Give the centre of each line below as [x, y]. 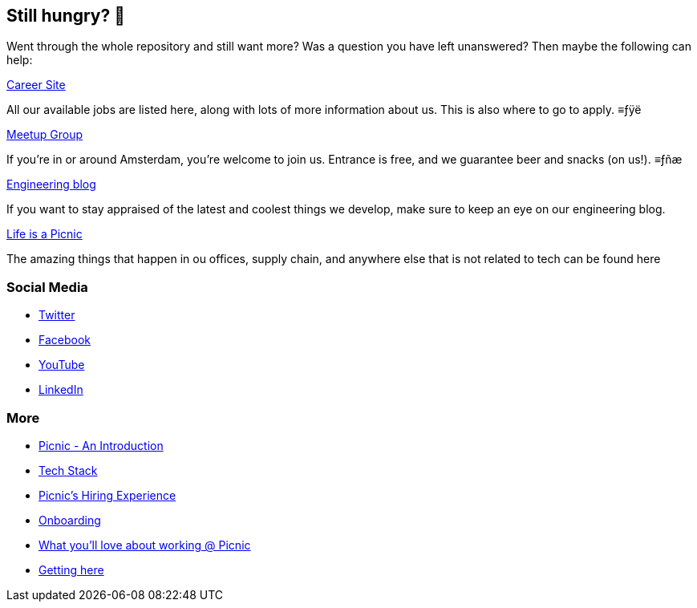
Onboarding [70, 520]
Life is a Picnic [45, 234]
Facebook [65, 340]
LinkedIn [61, 390]
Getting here [71, 569]
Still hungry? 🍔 [66, 16]
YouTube [62, 365]
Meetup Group [45, 135]
